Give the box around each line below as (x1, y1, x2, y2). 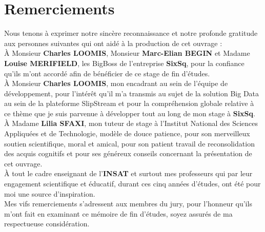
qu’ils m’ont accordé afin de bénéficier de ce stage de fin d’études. (4, 68, 210, 78)
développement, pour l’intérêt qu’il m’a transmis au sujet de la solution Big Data (4, 88, 259, 98)
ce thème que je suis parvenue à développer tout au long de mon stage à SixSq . (4, 108, 255, 118)
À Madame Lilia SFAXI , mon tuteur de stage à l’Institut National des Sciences (4, 118, 258, 129)
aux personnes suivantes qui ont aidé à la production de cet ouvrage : (4, 37, 222, 48)
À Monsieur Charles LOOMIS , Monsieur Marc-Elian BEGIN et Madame (4, 48, 250, 58)
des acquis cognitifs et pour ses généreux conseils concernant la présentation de (4, 148, 252, 159)
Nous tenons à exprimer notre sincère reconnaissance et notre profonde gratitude (4, 28, 258, 38)
